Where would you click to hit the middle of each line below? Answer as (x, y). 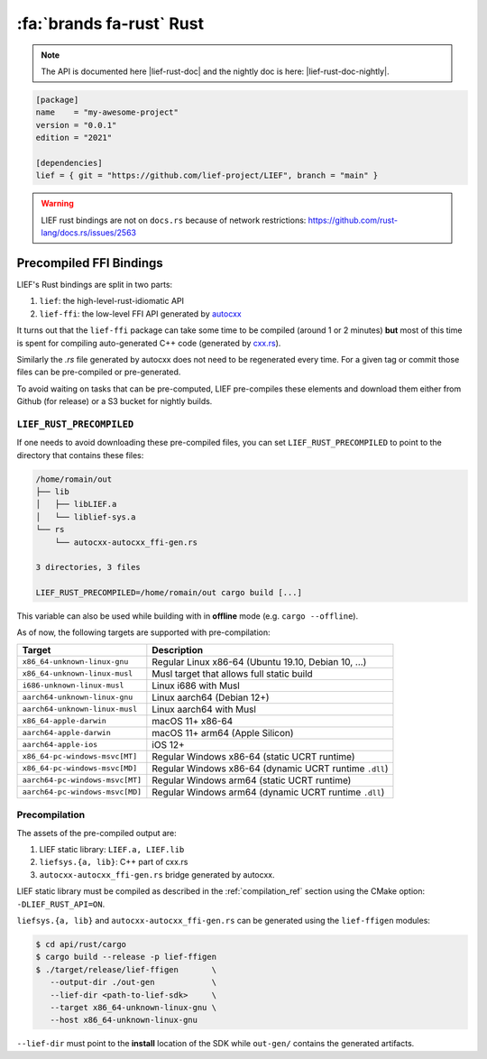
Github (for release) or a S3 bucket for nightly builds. (115, 401)
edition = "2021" (74, 138)
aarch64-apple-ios (60, 745)
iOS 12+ (168, 744)
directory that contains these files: (80, 455)
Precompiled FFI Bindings (90, 263)
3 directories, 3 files (88, 567)
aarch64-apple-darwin (67, 733)
